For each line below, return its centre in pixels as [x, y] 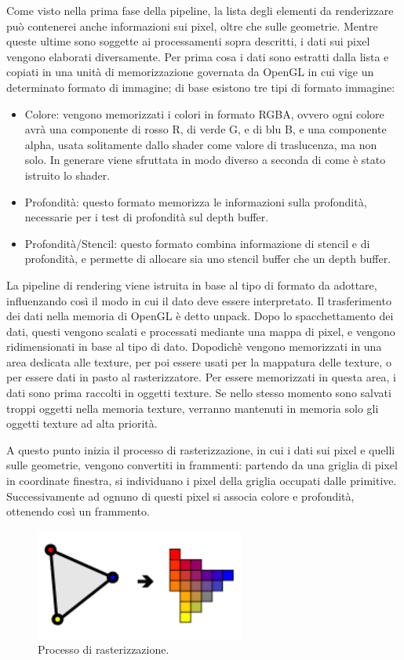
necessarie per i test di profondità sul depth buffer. [147, 217]
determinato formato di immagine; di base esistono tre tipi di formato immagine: [201, 87]
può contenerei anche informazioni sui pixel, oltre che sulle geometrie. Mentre [192, 26]
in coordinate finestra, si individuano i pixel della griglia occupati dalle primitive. [202, 481]
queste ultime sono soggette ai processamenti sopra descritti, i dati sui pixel [188, 41]
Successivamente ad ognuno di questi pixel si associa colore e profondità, [180, 496]
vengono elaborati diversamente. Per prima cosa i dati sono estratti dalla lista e [198, 56]
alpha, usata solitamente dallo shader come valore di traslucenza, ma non [201, 144]
